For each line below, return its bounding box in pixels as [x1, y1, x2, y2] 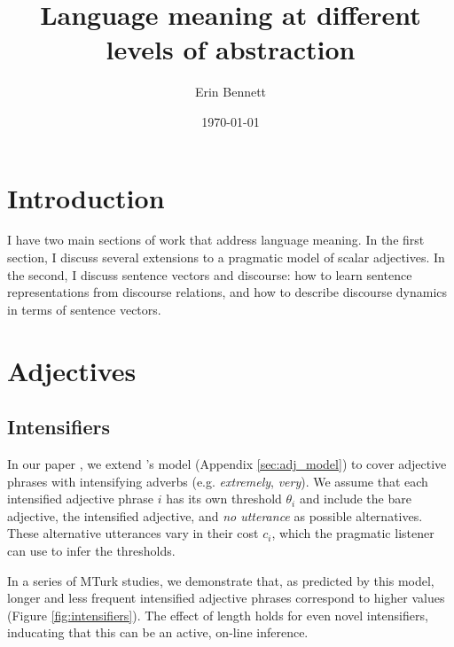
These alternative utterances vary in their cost [7, 524, 259, 542]
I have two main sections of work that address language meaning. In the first [7, 230, 425, 249]
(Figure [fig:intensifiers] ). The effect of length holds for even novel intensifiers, [7, 605, 428, 624]
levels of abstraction [106, 31, 356, 67]
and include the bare [299, 489, 411, 508]
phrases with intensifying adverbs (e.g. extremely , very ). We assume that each [7, 472, 428, 490]
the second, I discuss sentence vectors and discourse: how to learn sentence [7, 265, 412, 284]
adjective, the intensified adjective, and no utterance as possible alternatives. [7, 506, 423, 525]
